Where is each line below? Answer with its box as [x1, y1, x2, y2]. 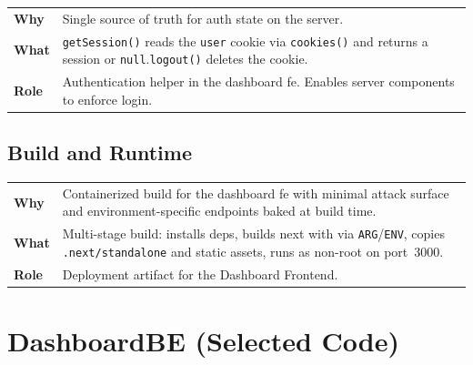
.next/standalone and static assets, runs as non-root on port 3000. [62, 241, 444, 260]
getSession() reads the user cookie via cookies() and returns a [62, 31, 428, 50]
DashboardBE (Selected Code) [7, 322, 400, 360]
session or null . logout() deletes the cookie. [62, 49, 308, 68]
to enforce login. [62, 89, 153, 108]
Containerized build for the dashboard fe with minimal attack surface [62, 183, 449, 202]
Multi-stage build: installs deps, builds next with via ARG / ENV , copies [62, 224, 445, 243]
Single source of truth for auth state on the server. [62, 8, 344, 27]
